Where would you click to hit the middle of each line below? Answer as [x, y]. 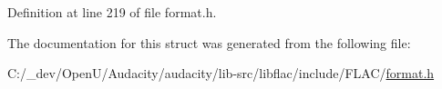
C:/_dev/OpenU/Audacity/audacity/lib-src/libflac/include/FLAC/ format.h [221, 73]
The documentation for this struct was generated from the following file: [209, 42]
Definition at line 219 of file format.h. [112, 12]
